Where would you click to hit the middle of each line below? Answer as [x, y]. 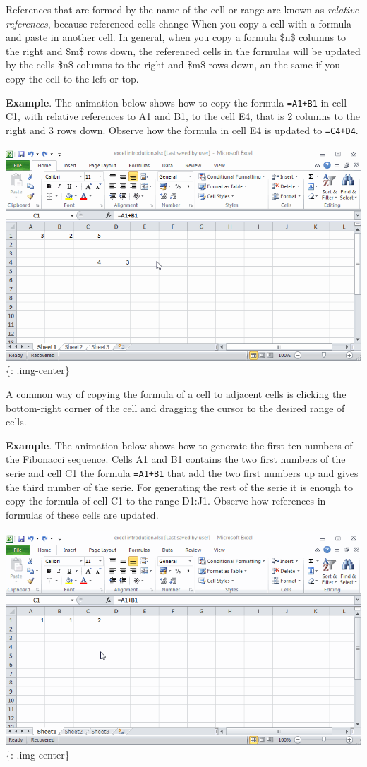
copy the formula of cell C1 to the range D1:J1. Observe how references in [166, 501]
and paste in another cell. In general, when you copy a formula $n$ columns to [176, 37]
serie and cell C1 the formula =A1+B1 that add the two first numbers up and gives [182, 473]
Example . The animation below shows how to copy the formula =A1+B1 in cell [176, 102]
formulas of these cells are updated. [82, 514]
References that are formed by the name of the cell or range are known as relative [182, 9]
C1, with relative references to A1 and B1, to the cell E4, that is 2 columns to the [183, 116]
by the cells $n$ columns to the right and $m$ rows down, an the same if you [173, 65]
